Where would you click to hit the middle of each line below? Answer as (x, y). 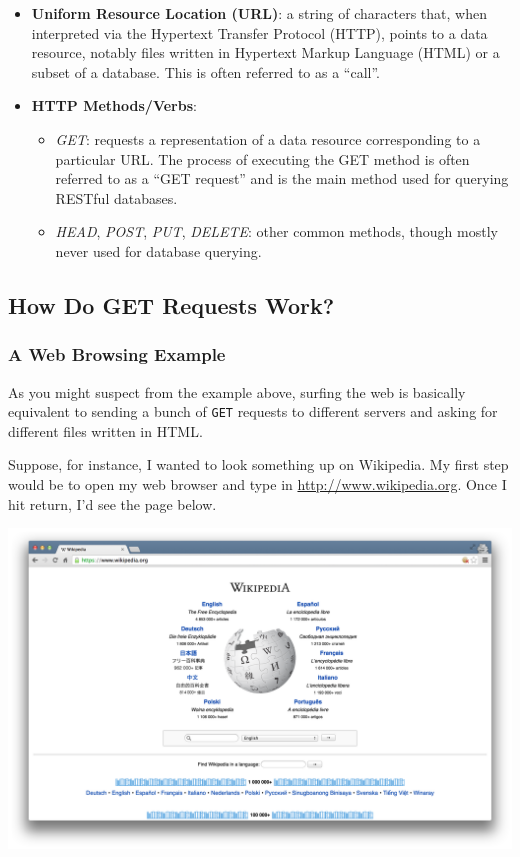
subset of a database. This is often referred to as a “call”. (206, 71)
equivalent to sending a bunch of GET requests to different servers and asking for (253, 411)
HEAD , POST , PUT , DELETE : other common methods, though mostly (276, 231)
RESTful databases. (116, 197)
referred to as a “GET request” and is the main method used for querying (282, 178)
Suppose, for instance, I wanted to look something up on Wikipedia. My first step (258, 464)
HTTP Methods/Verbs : (114, 105)
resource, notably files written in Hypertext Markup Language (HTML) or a (265, 52)
